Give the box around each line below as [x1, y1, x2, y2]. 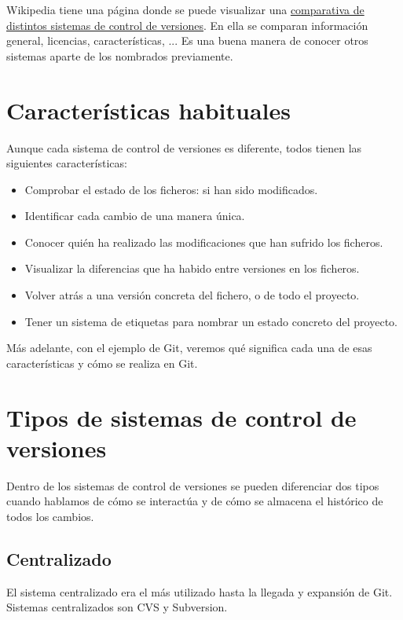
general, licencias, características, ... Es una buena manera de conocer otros [6, 32, 368, 49]
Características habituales [6, 94, 291, 126]
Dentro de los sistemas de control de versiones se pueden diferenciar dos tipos [6, 477, 379, 493]
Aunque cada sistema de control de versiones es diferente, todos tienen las [6, 139, 362, 156]
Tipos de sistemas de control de [6, 401, 357, 433]
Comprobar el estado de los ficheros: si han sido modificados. [24, 181, 318, 197]
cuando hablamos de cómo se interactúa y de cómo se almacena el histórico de [6, 493, 383, 509]
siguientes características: [6, 155, 127, 171]
